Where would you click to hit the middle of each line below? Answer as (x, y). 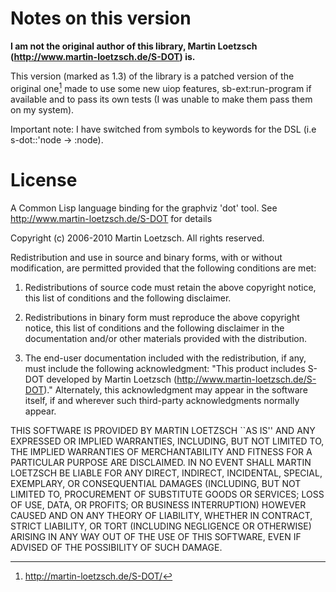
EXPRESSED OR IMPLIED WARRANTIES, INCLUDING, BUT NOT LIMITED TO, (167, 441)
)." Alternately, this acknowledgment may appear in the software (175, 389)
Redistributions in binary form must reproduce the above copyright (162, 317)
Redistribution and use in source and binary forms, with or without (146, 257)
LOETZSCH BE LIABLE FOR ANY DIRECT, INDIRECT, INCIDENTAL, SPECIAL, (166, 473)
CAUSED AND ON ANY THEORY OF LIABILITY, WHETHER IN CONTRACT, (161, 515)
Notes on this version (101, 18)
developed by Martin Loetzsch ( (112, 379)
